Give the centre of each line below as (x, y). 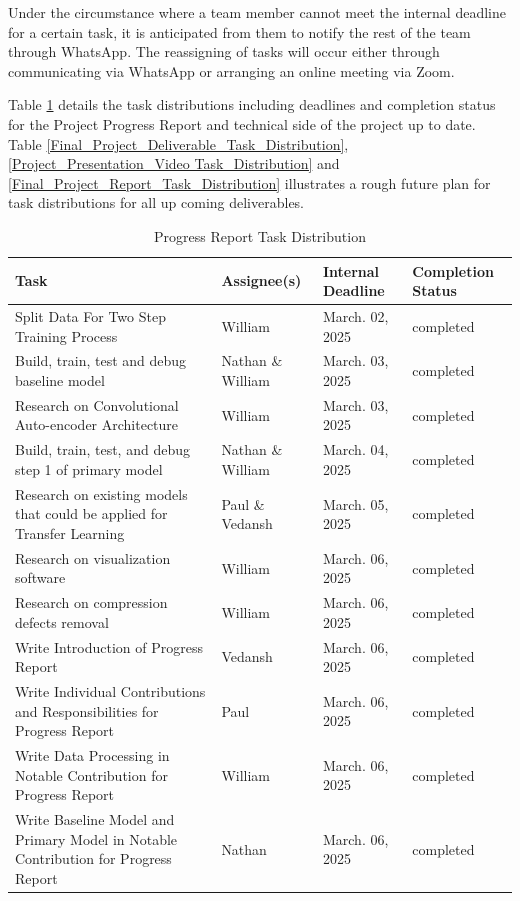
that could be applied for (91, 513)
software (40, 577)
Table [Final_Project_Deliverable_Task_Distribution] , (178, 143)
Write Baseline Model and (95, 819)
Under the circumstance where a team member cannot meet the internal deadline (257, 12)
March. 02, (355, 315)
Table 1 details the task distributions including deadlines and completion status (252, 104)
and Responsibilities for (87, 710)
